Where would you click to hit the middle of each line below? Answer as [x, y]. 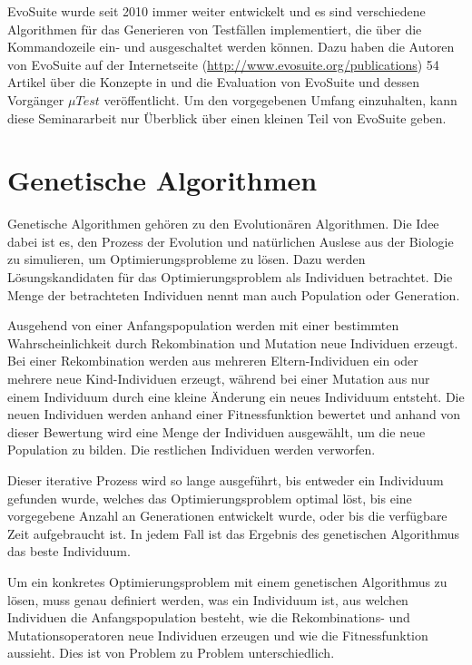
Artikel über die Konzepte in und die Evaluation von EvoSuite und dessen [214, 82]
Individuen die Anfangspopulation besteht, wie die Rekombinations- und [209, 617]
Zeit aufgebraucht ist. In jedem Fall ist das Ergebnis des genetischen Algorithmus [234, 533]
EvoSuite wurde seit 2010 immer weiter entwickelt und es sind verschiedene [216, 11]
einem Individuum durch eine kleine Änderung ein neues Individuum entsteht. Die [236, 396]
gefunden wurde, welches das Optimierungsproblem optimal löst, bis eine [210, 498]
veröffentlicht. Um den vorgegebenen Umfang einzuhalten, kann [280, 99]
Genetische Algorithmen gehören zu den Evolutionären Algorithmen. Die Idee [223, 224]
